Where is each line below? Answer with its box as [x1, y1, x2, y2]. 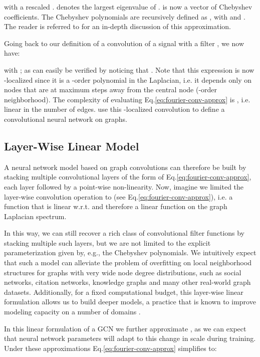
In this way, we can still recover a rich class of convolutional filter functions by [4, 228, 245, 238]
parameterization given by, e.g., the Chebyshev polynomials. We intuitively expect [4, 247, 256, 258]
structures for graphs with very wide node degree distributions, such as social [4, 267, 241, 277]
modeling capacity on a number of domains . [4, 306, 141, 317]
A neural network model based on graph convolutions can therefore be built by [4, 161, 246, 172]
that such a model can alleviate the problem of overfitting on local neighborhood [4, 257, 252, 268]
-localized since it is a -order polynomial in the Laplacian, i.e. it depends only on [4, 74, 252, 85]
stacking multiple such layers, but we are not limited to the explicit [4, 237, 211, 248]
